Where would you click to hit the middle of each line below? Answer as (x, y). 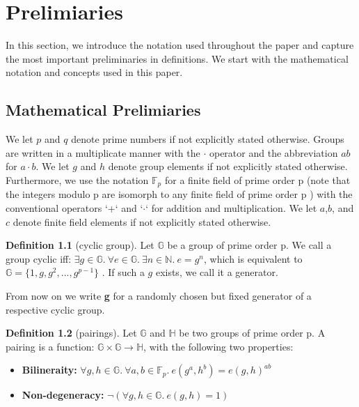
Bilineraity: (49, 370)
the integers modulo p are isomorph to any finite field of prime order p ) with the (179, 194)
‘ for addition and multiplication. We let (231, 207)
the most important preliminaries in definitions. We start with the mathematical (177, 58)
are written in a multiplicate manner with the (103, 152)
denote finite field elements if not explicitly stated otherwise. (142, 221)
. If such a (123, 272)
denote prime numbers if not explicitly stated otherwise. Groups (208, 139)
